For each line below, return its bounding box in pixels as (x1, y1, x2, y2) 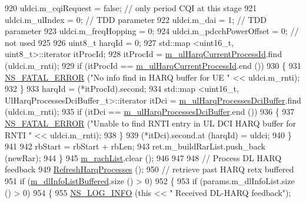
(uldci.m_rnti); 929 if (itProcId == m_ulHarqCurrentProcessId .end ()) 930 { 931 (5, 59, 301, 71)
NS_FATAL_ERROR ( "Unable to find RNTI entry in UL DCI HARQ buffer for (5, 117, 296, 129)
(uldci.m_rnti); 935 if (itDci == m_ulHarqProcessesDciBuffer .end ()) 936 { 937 (5, 105, 295, 118)
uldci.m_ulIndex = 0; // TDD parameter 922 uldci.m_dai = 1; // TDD (5, 13, 267, 25)
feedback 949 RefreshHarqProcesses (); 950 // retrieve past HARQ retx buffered (5, 163, 294, 175)
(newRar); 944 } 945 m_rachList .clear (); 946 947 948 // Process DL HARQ (5, 151, 282, 164)
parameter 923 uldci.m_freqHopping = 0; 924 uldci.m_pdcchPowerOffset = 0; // (5, 25, 299, 37)
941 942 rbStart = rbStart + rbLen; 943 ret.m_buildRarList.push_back (5, 140, 265, 152)
